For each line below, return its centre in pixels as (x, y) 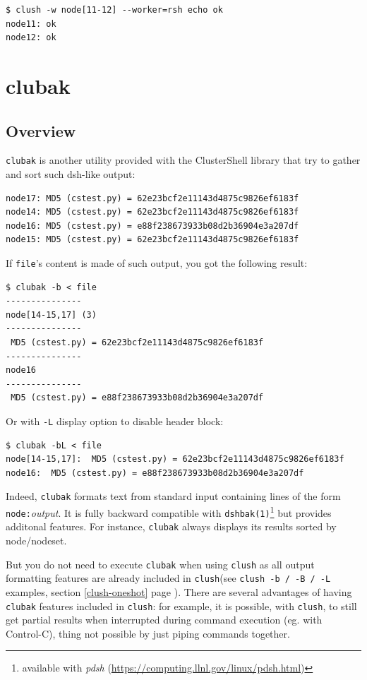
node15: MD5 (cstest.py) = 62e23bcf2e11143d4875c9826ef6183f (152, 240)
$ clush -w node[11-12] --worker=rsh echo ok (114, 10)
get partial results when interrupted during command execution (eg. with (164, 620)
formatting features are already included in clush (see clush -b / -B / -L (168, 578)
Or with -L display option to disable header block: (115, 420)
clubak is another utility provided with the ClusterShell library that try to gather (183, 160)
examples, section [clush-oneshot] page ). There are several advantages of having (179, 591)
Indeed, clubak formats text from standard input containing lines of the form (173, 496)
